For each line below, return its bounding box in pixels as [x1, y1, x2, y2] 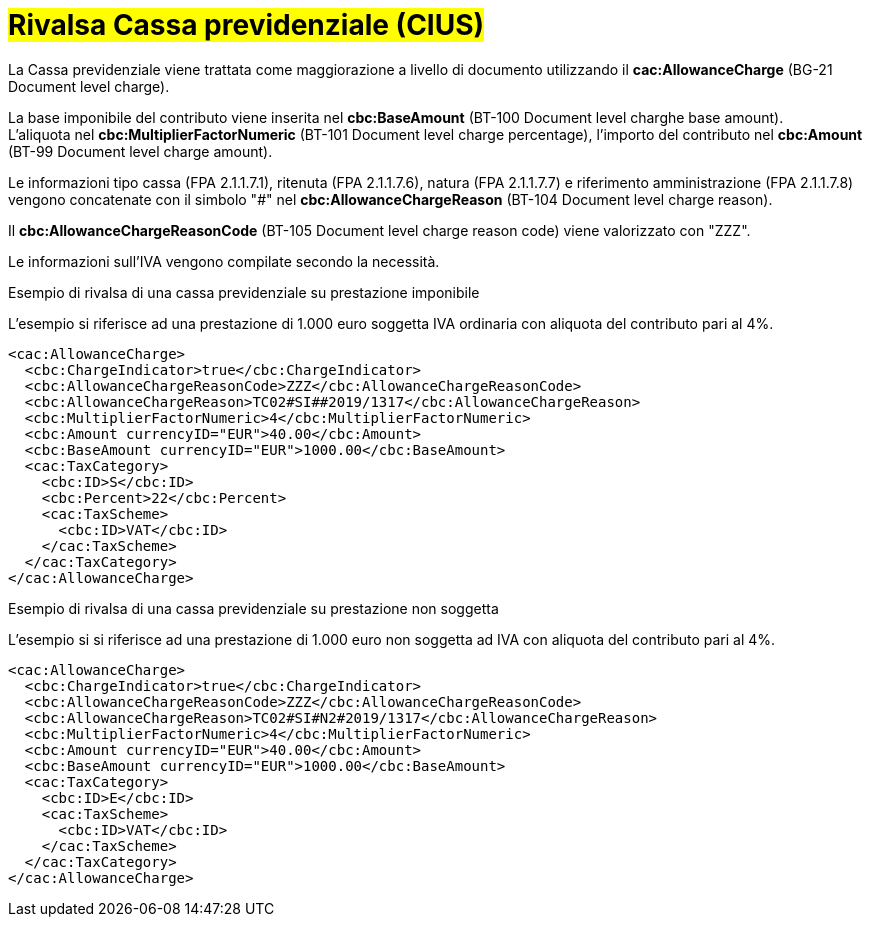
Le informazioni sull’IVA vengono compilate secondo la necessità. [8, 252, 440, 270]
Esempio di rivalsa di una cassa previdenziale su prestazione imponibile [8, 283, 480, 301]
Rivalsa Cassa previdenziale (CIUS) [8, 8, 485, 42]
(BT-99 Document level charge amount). [8, 142, 273, 160]
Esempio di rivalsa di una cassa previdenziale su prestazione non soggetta [8, 599, 499, 617]
